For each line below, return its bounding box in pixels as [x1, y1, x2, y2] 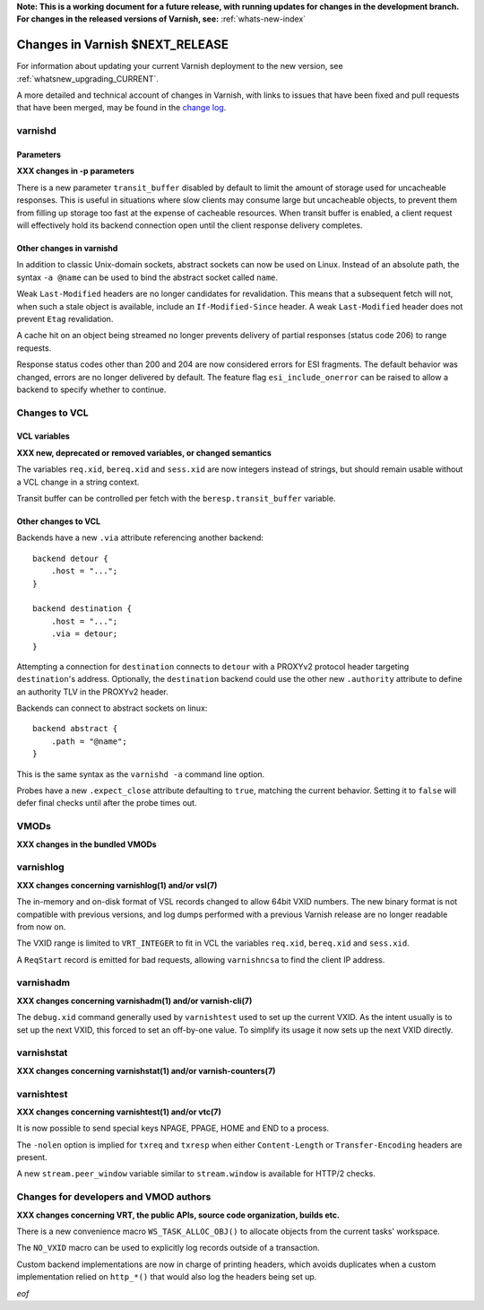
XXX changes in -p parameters [16, 166, 134, 177]
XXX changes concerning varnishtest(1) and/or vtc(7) [16, 1106, 221, 1117]
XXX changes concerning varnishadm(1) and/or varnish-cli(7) [16, 995, 253, 1006]
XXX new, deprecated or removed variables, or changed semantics [16, 447, 272, 458]
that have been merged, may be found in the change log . [16, 102, 227, 113]
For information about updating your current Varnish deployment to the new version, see [16, 61, 344, 72]
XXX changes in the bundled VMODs [16, 839, 157, 850]
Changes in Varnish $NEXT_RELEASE [16, 37, 229, 53]
